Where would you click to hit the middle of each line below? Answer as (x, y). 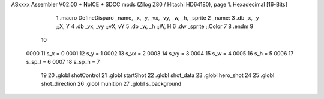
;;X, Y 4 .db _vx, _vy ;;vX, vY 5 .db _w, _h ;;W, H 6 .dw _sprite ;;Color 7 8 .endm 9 (155, 26)
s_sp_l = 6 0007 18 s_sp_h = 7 (63, 61)
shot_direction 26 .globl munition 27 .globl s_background (111, 83)
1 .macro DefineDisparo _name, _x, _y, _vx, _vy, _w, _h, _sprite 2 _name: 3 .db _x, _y (157, 18)
